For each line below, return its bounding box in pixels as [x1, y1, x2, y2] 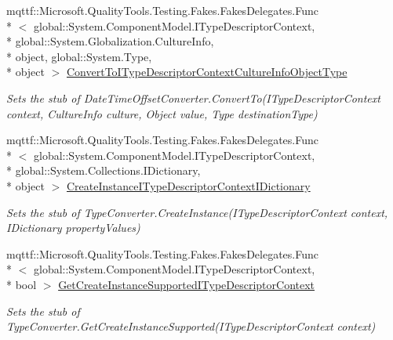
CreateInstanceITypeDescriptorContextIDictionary [67, 177, 311, 194]
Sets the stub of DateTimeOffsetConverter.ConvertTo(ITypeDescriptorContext [6, 89, 380, 106]
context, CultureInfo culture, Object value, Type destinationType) [6, 105, 318, 121]
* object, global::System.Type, [6, 48, 152, 64]
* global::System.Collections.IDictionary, [6, 162, 201, 179]
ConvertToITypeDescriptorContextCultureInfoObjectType [67, 63, 348, 80]
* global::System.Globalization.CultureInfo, [6, 33, 214, 49]
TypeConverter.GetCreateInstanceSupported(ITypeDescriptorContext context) [6, 318, 376, 335]
